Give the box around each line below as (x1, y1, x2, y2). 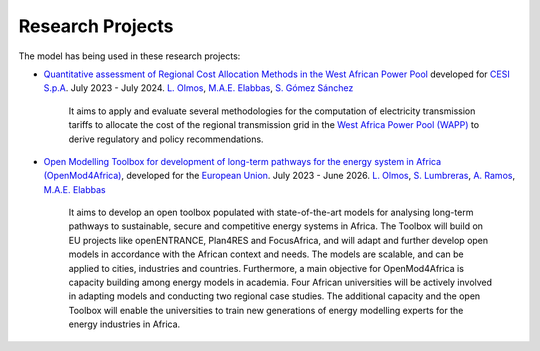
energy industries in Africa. (68, 318, 181, 330)
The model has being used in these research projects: (18, 50, 241, 62)
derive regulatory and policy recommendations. (68, 133, 264, 145)
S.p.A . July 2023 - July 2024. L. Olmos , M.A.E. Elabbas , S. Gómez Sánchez (43, 82, 354, 94)
